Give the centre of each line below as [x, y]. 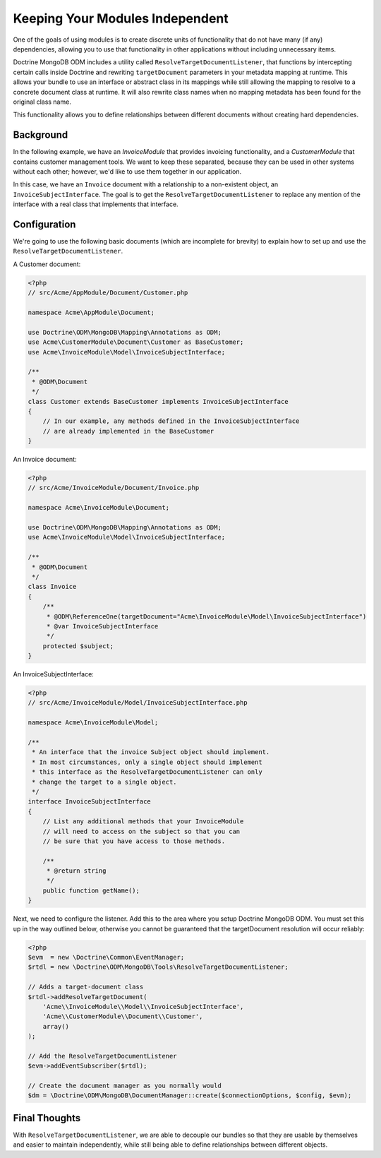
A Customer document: [47, 264]
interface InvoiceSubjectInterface [89, 802]
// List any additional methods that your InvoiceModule [143, 822]
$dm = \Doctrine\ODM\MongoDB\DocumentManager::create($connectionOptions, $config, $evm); [190, 1096]
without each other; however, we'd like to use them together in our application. [127, 171]
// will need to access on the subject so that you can [141, 831]
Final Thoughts [47, 1118]
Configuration [44, 224]
